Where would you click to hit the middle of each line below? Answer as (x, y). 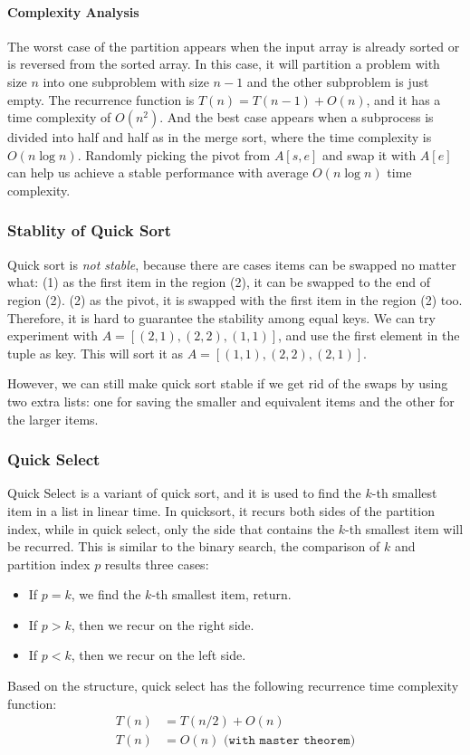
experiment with (53, 335)
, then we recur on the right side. (163, 624)
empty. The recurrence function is (101, 99)
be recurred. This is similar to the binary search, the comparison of (194, 546)
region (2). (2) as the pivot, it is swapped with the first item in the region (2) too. (235, 299)
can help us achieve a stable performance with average (158, 172)
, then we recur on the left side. (158, 655)
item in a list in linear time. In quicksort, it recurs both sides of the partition (221, 510)
